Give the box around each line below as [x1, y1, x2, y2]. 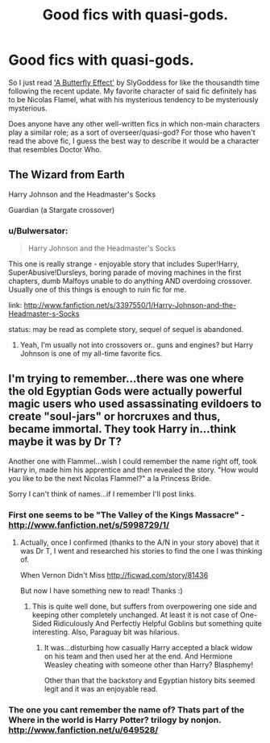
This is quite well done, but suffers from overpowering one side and [31, 602, 257, 612]
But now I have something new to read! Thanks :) [19, 586, 183, 596]
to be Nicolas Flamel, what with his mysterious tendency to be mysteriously [8, 94, 260, 104]
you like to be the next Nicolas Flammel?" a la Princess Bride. [8, 473, 212, 483]
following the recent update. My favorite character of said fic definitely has [8, 86, 256, 96]
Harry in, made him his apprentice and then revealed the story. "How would [8, 465, 259, 475]
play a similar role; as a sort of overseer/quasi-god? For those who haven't [8, 127, 255, 137]
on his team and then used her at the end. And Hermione [44, 651, 233, 662]
